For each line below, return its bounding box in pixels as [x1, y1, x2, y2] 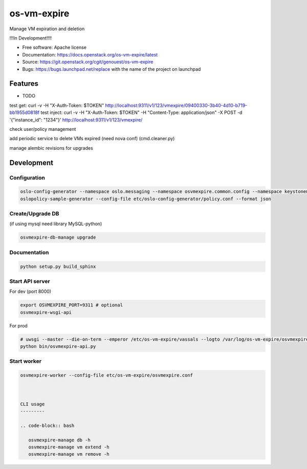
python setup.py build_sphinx [20, 263, 96, 269]
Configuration [9, 174, 46, 181]
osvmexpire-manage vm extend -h [28, 444, 109, 450]
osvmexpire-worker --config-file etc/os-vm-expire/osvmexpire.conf [20, 373, 193, 378]
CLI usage [20, 401, 45, 407]
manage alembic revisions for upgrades [9, 145, 93, 151]
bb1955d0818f [9, 109, 40, 115]
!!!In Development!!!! [9, 35, 52, 41]
